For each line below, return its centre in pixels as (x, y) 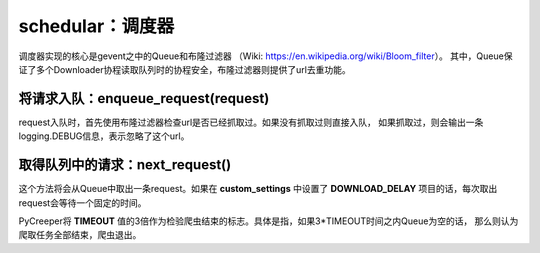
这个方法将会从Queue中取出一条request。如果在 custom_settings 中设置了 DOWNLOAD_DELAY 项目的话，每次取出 (258, 189)
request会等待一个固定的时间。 (82, 202)
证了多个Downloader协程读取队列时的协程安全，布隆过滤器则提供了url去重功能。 (184, 69)
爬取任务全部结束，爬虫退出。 (80, 235)
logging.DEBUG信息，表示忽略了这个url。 (104, 136)
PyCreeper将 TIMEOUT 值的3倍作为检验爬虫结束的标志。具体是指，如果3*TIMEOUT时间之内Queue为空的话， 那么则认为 (268, 221)
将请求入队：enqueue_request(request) (144, 98)
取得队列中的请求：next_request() (125, 165)
